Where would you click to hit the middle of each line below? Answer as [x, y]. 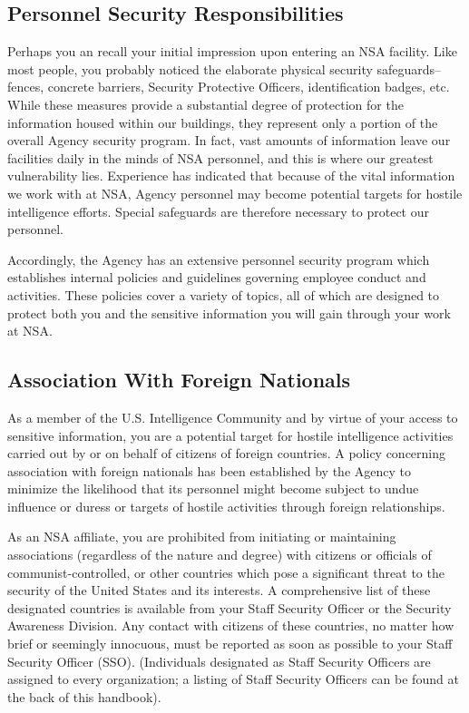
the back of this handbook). [84, 696]
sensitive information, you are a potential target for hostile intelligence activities [230, 435]
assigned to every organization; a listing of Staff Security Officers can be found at [233, 679]
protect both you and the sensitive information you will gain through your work [229, 313]
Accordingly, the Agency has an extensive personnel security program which [219, 259]
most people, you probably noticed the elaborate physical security [190, 68]
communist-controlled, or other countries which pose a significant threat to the [226, 572]
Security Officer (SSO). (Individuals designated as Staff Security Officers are [219, 661]
